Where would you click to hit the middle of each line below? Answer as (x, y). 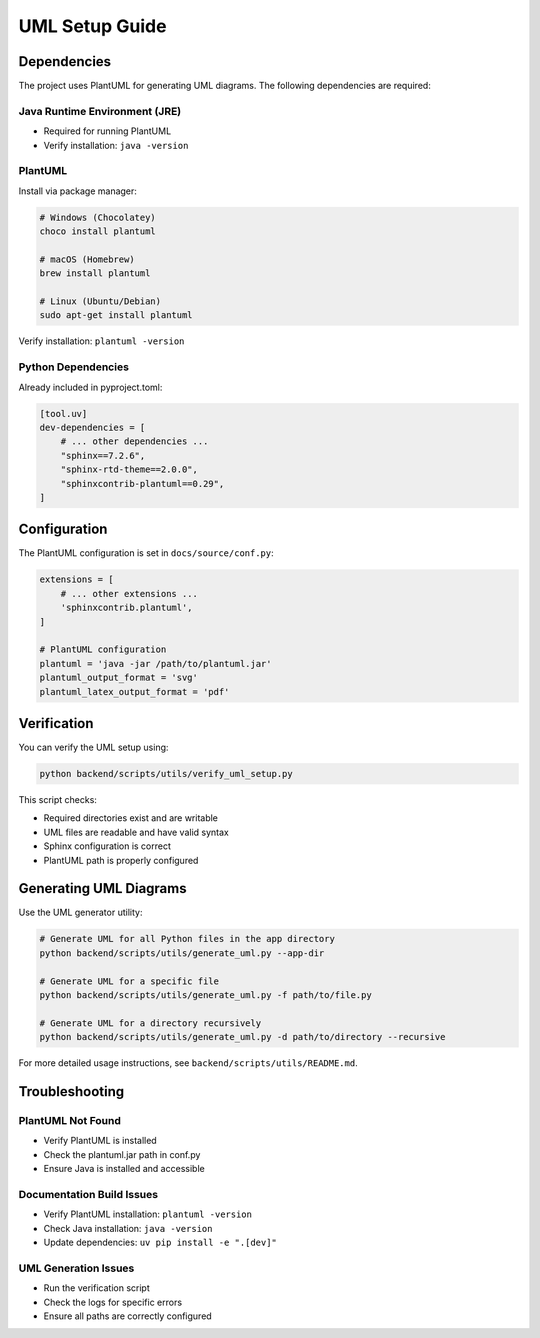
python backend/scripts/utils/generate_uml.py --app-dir (182, 953)
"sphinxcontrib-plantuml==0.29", (142, 483)
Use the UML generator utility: (80, 912)
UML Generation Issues (76, 1268)
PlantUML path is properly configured (121, 860)
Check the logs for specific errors (113, 1302)
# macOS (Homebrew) (87, 259)
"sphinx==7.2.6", (103, 455)
